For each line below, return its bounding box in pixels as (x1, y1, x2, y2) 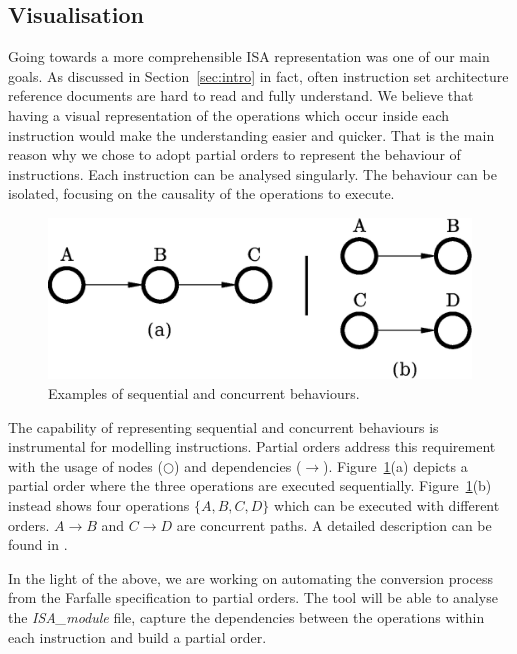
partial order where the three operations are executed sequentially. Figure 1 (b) (8, 475, 492, 496)
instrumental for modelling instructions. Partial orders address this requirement (8, 436, 496, 457)
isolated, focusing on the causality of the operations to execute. (8, 183, 395, 204)
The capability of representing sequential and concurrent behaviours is (8, 416, 439, 437)
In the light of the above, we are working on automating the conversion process (8, 567, 493, 588)
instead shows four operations (8, 495, 190, 515)
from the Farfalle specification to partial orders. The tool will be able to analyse (8, 587, 498, 608)
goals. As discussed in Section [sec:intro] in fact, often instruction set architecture (8, 65, 509, 86)
